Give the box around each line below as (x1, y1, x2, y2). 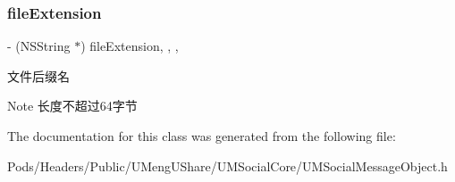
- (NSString (7, 37, 71, 55)
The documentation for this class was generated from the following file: (7, 127, 396, 145)
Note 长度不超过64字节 (7, 96, 138, 115)
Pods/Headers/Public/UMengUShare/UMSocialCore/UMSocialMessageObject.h (7, 156, 448, 175)
